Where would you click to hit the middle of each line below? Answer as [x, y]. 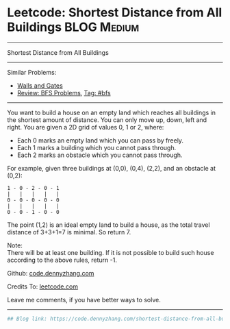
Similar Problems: [32, 72]
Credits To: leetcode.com [43, 287]
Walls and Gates [40, 85]
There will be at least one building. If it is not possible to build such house [111, 252]
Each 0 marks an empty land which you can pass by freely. [100, 140]
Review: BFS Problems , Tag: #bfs [64, 93]
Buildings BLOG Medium [73, 27]
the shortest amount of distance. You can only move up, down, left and [107, 120]
